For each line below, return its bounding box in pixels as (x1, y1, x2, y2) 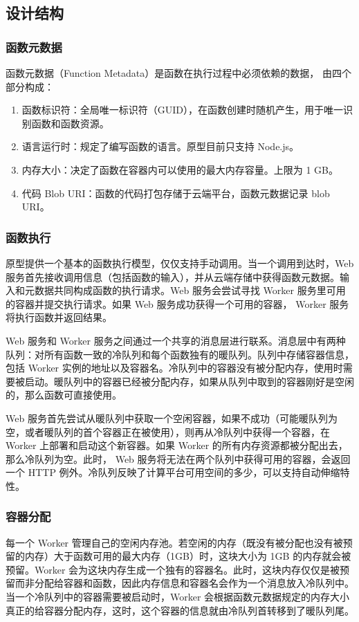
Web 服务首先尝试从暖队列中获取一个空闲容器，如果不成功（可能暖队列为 (6, 410, 338, 425)
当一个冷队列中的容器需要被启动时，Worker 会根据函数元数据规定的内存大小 (6, 589, 350, 604)
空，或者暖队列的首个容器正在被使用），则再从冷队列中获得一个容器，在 (6, 424, 330, 439)
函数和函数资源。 (31, 116, 109, 130)
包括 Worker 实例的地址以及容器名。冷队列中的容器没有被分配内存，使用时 (6, 360, 343, 375)
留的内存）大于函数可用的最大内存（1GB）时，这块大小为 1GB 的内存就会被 (6, 549, 351, 563)
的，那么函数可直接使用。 (6, 387, 122, 402)
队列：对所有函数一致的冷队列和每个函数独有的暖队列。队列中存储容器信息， (6, 347, 354, 361)
